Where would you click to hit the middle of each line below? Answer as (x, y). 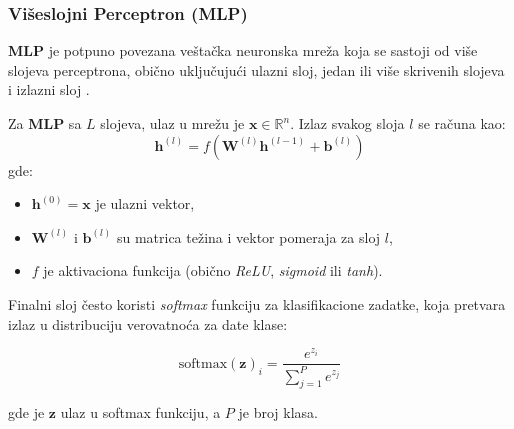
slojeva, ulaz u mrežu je (172, 123)
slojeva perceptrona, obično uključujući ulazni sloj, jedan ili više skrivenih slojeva (256, 69)
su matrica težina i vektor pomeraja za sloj (248, 236)
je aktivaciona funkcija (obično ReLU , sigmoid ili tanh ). (213, 270)
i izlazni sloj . (49, 89)
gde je (26, 412)
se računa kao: (462, 123)
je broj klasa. (278, 412)
